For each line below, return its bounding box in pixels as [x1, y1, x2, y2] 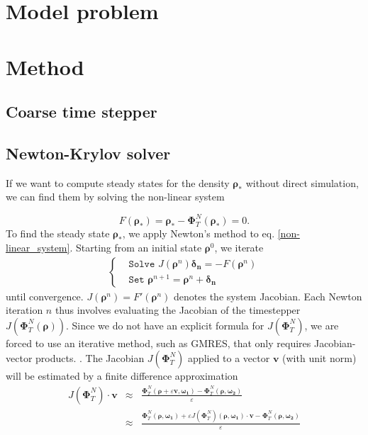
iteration [6, 303, 43, 317]
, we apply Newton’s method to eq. [122, 226, 275, 241]
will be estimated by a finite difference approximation [6, 368, 238, 383]
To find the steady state [6, 226, 110, 241]
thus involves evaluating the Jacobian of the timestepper [55, 303, 301, 317]
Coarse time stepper [6, 101, 157, 123]
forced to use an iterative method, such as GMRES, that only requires [6, 335, 311, 350]
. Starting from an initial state [69, 240, 202, 255]
